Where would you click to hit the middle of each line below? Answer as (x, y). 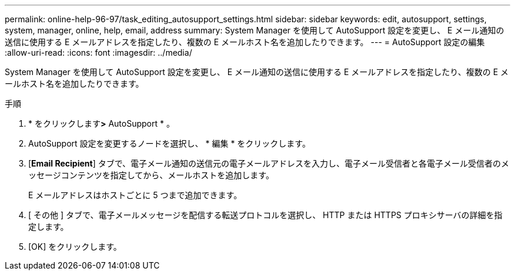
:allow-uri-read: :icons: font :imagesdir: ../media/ (98, 52)
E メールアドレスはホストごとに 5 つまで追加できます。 (135, 195)
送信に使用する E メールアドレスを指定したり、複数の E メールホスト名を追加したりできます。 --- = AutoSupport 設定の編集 (245, 42)
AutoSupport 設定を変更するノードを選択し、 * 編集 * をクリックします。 (169, 143)
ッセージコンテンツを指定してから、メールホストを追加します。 (151, 175)
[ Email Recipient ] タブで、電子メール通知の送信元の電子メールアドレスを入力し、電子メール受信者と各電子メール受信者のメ (269, 163)
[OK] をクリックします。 (75, 247)
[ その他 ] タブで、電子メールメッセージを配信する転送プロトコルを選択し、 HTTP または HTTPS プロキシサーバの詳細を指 (265, 215)
